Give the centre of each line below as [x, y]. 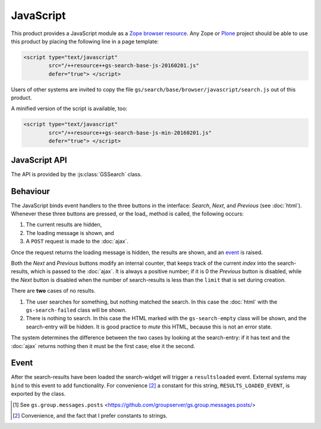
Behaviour [31, 191]
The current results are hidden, [64, 225]
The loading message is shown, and [70, 233]
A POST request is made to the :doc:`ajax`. [77, 242]
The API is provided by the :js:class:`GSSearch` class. [76, 174]
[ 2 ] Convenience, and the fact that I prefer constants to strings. [90, 415]
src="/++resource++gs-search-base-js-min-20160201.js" [130, 133]
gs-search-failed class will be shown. [76, 310]
